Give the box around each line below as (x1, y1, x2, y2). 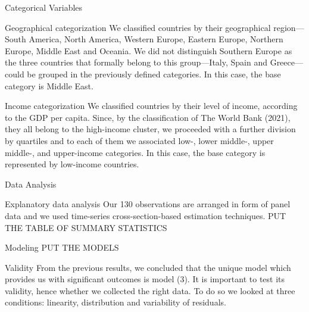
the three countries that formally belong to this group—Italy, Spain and (5, 56, 267, 68)
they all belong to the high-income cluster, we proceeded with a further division (5, 123, 296, 135)
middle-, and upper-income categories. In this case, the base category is (5, 146, 266, 158)
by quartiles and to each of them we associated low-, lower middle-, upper (5, 134, 274, 146)
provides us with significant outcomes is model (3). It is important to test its (5, 273, 285, 285)
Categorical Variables (5, 1, 83, 13)
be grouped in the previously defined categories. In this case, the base (27, 67, 281, 80)
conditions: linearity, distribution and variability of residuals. (5, 296, 226, 308)
